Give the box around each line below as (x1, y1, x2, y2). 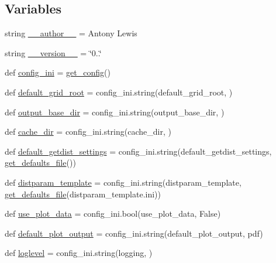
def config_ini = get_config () (5, 66, 111, 78)
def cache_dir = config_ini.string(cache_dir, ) (5, 125, 171, 138)
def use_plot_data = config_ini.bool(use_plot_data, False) (5, 207, 221, 220)
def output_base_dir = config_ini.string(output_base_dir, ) (5, 105, 225, 118)
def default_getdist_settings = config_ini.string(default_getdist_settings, (5, 145, 272, 157)
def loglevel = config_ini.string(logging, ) (5, 247, 153, 259)
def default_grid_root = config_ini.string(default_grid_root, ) (5, 86, 233, 98)
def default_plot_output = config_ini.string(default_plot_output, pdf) (5, 227, 263, 239)
